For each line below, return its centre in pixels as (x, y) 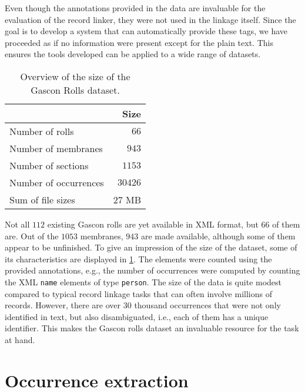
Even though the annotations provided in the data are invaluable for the (135, 8)
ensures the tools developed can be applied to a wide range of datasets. (133, 54)
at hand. (20, 339)
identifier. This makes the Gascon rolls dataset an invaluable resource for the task (152, 328)
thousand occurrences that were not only (207, 305)
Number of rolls (42, 131)
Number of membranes (56, 148)
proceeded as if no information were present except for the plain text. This (139, 42)
